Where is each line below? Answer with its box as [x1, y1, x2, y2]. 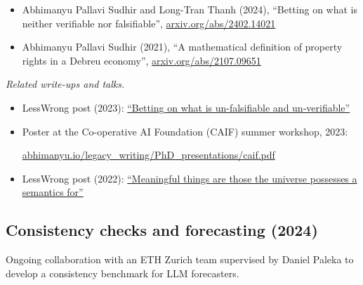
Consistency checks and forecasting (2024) [6, 219, 318, 241]
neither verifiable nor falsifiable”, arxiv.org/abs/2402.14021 [22, 15, 276, 30]
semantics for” [22, 185, 84, 199]
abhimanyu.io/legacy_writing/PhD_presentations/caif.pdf [22, 147, 275, 162]
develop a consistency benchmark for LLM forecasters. [6, 265, 239, 280]
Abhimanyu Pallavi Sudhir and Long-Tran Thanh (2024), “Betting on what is [22, 2, 357, 16]
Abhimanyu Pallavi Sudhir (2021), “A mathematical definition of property [22, 39, 343, 54]
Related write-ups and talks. [6, 77, 125, 91]
